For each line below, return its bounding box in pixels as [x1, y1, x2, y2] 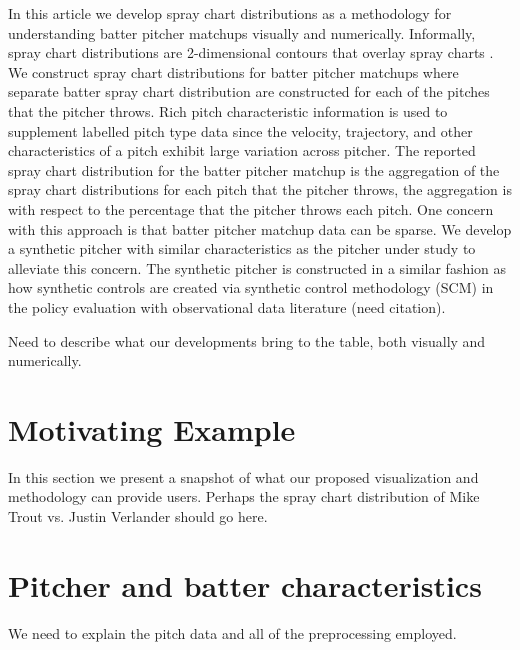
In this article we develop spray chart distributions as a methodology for [8, 3, 452, 23]
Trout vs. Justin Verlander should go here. [8, 506, 268, 526]
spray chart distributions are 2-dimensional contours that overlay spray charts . [8, 42, 494, 63]
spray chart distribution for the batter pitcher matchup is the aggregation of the [8, 159, 500, 180]
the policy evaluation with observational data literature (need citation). [8, 296, 446, 317]
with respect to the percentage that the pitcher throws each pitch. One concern [8, 198, 494, 219]
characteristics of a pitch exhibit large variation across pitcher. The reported [8, 140, 476, 161]
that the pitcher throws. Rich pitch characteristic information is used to [8, 100, 448, 121]
